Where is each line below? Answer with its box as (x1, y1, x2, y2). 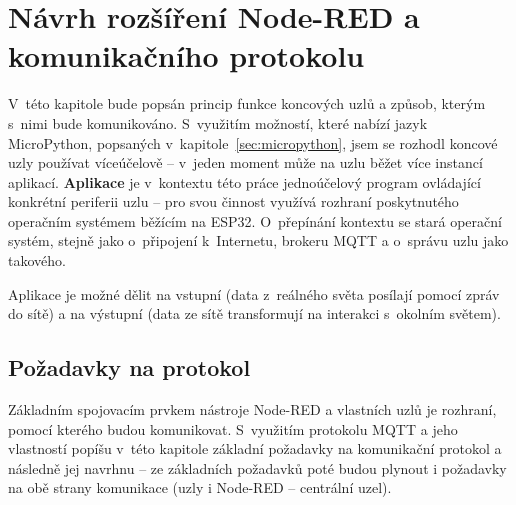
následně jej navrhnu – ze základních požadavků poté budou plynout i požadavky (8, 457, 507, 478)
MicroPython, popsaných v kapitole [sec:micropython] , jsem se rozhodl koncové (8, 132, 498, 153)
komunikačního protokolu (8, 35, 365, 76)
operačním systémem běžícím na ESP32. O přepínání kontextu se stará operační (8, 210, 502, 231)
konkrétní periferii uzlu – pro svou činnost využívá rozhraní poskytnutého (8, 191, 459, 212)
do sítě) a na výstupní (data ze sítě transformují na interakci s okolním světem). (8, 303, 501, 324)
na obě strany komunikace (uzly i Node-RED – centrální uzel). (8, 477, 392, 498)
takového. (8, 250, 66, 271)
